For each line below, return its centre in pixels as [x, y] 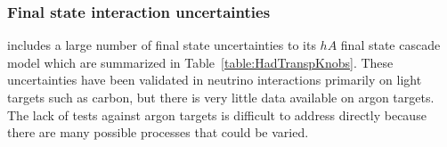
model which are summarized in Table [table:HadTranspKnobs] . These [200, 62]
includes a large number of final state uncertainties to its [162, 45]
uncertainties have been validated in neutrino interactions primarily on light [215, 80]
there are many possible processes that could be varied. [158, 132]
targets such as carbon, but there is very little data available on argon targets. [221, 97]
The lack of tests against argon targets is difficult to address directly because [217, 114]
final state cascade [390, 45]
